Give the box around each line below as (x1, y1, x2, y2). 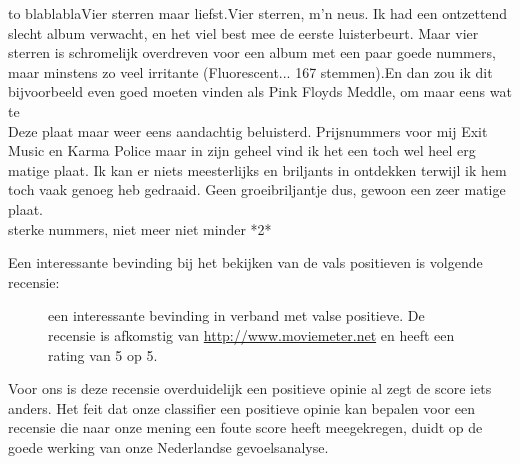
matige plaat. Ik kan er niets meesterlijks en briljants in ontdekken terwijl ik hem (8, 159, 507, 180)
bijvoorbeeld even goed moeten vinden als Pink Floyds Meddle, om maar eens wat (8, 81, 512, 102)
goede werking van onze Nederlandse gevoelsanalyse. (8, 436, 329, 457)
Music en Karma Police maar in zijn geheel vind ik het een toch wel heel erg (8, 140, 476, 161)
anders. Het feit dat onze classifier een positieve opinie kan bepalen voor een (8, 397, 476, 418)
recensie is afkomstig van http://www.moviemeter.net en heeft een (48, 324, 455, 345)
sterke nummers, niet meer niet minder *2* (8, 218, 272, 239)
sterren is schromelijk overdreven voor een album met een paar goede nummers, (8, 42, 496, 63)
